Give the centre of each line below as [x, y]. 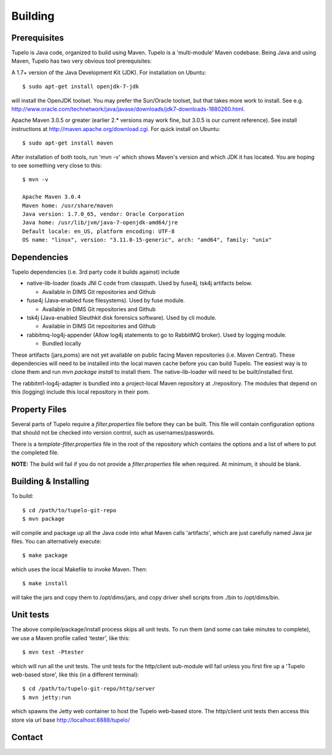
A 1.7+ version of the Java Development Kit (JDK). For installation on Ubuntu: [109, 72]
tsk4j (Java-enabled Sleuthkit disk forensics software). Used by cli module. [122, 317]
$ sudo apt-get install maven [68, 143]
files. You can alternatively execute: [56, 542]
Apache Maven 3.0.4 [52, 197]
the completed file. [35, 453]
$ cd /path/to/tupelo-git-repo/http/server [89, 689]
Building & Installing [50, 482]
